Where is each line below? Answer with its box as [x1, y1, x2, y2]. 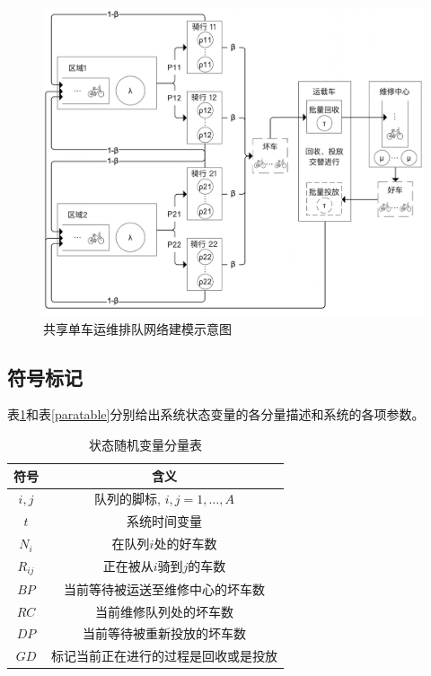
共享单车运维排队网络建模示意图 [43, 319, 232, 338]
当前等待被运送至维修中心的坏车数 [64, 579, 265, 598]
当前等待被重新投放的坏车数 [83, 624, 246, 643]
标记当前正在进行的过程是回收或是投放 [51, 646, 277, 665]
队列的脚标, [94, 489, 162, 508]
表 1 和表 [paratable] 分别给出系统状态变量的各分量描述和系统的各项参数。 [7, 405, 425, 424]
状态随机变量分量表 [89, 435, 202, 453]
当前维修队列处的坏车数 [95, 601, 233, 620]
